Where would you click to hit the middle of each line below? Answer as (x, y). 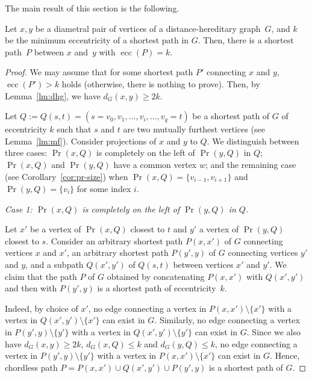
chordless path (31, 367)
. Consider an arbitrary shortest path (114, 240)
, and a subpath (55, 264)
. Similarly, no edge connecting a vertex (227, 320)
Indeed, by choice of (42, 308)
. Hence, (285, 355)
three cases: (26, 153)
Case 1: (19, 209)
